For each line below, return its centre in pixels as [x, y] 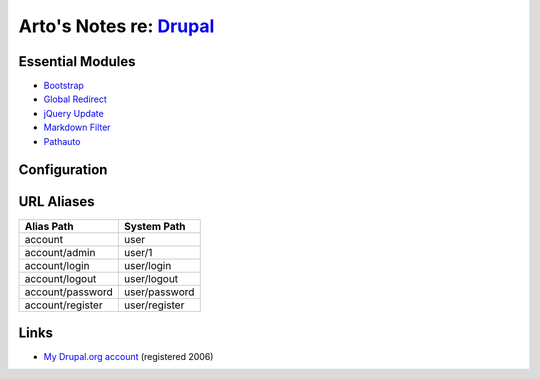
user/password [159, 292]
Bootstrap [64, 86]
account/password [69, 292]
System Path [154, 226]
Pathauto [62, 141]
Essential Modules [77, 61]
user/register [154, 305]
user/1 [138, 252]
